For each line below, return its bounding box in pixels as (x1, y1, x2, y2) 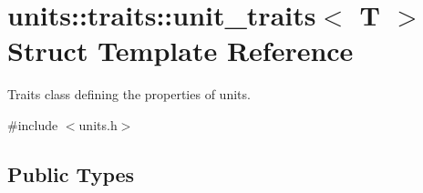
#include (7, 115, 58, 134)
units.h (78, 115, 118, 134)
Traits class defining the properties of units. (7, 85, 251, 104)
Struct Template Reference (7, 32, 354, 69)
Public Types (7, 159, 135, 188)
